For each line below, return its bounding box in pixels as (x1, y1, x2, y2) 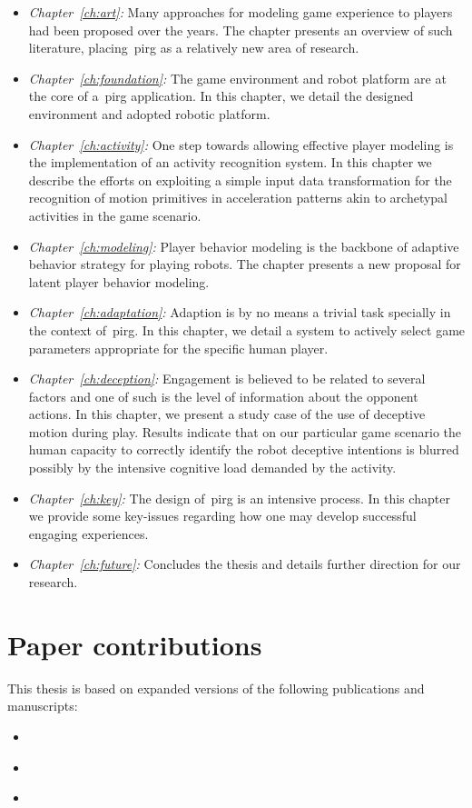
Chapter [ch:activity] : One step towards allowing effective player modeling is (28, 135, 454, 154)
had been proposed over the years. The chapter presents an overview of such (28, 20, 453, 39)
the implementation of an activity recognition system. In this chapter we (28, 153, 432, 172)
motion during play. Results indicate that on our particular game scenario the (28, 422, 462, 441)
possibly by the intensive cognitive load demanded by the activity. (28, 458, 397, 477)
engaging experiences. (28, 524, 149, 543)
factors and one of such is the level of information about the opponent (28, 386, 418, 405)
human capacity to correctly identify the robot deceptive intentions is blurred (28, 440, 459, 459)
